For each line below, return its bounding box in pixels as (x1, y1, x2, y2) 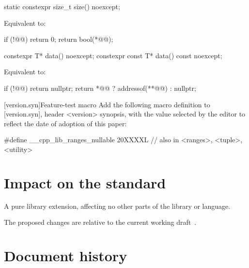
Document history (4, 246, 127, 266)
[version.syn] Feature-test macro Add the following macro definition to (4, 99, 210, 109)
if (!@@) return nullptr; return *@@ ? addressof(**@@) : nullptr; (4, 83, 196, 93)
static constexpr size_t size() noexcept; (4, 1, 120, 11)
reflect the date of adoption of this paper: (4, 118, 127, 128)
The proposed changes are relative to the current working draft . (4, 217, 197, 227)
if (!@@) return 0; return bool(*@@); (4, 34, 113, 44)
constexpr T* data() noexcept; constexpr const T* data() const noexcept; (4, 50, 222, 60)
